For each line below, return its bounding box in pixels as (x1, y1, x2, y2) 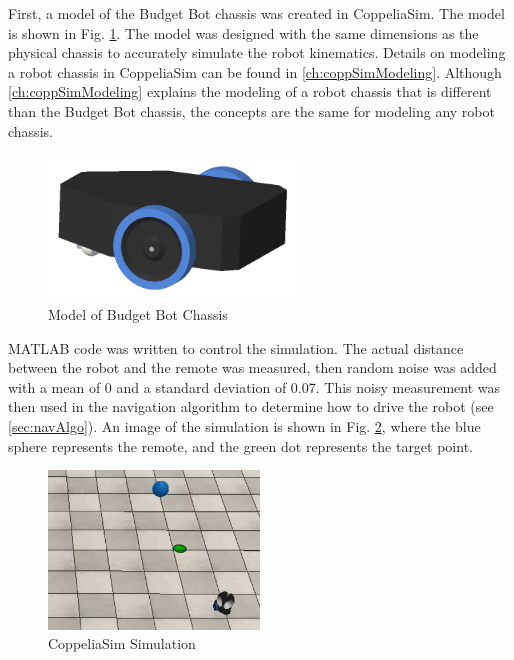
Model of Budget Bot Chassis (48, 304, 228, 325)
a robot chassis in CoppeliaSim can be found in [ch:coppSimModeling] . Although (8, 61, 502, 82)
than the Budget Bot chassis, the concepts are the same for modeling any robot (8, 100, 495, 121)
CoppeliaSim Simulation (48, 633, 196, 654)
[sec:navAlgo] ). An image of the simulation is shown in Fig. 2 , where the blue (8, 416, 481, 437)
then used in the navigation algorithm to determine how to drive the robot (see (8, 396, 494, 417)
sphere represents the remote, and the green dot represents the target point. (8, 435, 473, 456)
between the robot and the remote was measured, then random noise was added (8, 357, 497, 378)
